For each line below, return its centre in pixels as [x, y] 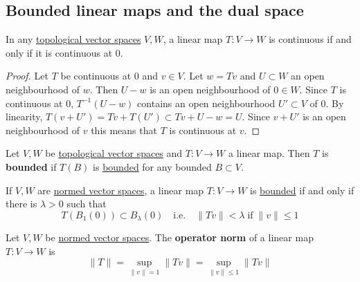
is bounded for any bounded [152, 166]
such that [87, 204]
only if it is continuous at [59, 52]
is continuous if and [310, 39]
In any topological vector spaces [73, 39]
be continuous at [96, 76]
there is [21, 204]
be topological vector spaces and [114, 153]
